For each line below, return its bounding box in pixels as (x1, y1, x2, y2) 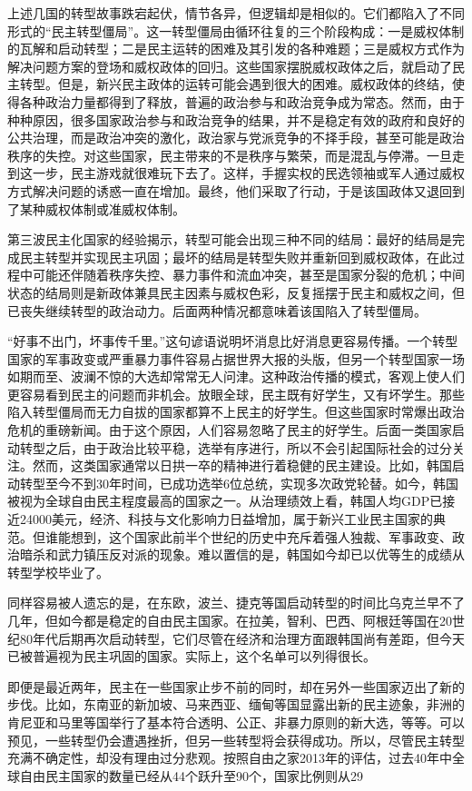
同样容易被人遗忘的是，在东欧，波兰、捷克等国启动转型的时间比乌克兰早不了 (7, 593, 465, 612)
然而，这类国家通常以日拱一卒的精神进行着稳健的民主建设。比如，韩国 (32, 456, 452, 475)
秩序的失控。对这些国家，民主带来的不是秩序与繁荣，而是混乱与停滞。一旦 (7, 145, 452, 164)
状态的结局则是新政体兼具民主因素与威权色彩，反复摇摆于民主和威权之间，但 (7, 282, 465, 302)
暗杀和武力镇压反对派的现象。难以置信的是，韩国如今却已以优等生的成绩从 (19, 545, 465, 564)
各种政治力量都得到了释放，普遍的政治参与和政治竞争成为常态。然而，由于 (19, 92, 465, 111)
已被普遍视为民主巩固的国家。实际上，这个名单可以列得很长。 (7, 647, 376, 666)
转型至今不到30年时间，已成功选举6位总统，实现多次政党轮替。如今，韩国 (19, 473, 458, 492)
